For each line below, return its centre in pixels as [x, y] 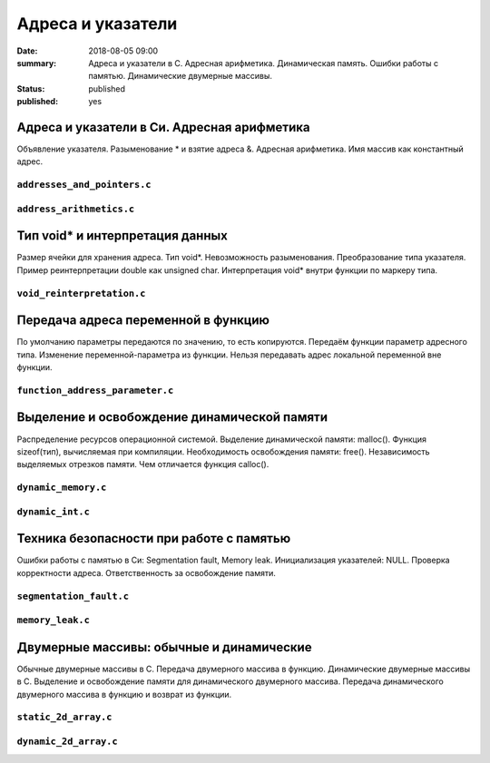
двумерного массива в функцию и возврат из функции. [124, 694]
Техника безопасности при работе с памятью [154, 538]
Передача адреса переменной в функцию [143, 321]
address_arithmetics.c [76, 209]
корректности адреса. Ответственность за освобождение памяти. [147, 572]
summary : [37, 63]
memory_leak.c [54, 620]
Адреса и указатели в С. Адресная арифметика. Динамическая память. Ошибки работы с [264, 63]
